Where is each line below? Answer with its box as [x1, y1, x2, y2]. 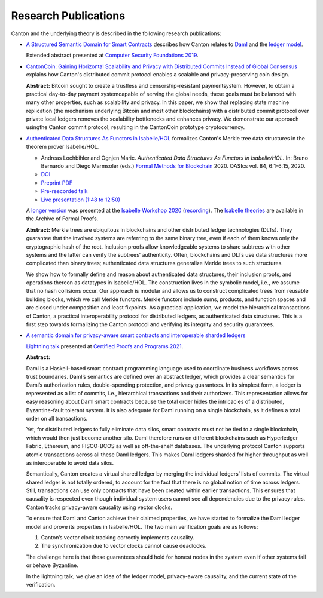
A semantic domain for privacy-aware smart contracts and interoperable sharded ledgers [26, 332, 246, 339]
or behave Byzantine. [26, 562, 79, 569]
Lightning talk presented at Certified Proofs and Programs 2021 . [26, 342, 184, 349]
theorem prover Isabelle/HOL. [26, 143, 99, 151]
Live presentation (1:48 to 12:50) [41, 196, 121, 203]
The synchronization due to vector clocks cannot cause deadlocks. [41, 542, 207, 550]
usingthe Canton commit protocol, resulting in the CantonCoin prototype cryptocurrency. [26, 124, 245, 131]
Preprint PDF [41, 179, 73, 186]
